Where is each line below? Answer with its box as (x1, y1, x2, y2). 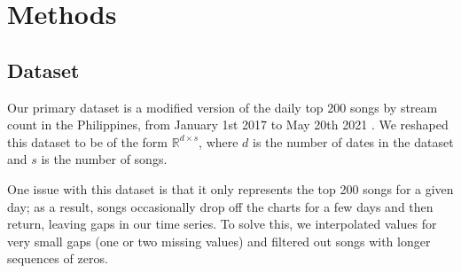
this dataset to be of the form (7, 132, 168, 151)
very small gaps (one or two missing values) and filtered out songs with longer (7, 231, 431, 250)
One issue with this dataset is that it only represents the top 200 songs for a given (7, 179, 454, 198)
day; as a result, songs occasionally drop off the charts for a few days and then (7, 197, 434, 215)
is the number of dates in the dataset (253, 132, 454, 151)
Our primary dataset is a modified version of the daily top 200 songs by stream (7, 97, 438, 116)
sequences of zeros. (7, 249, 108, 268)
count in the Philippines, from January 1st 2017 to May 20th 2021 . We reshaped (7, 115, 449, 134)
